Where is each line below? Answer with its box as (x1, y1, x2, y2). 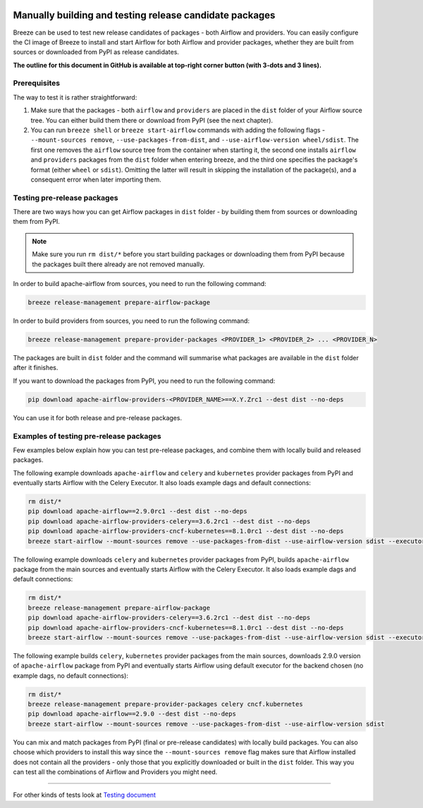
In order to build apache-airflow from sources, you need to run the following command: (13, 280, 267, 288)
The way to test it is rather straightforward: (13, 93, 137, 102)
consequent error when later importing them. (30, 175, 161, 184)
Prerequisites (13, 78, 60, 88)
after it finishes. (13, 364, 59, 372)
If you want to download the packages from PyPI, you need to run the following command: (13, 376, 276, 385)
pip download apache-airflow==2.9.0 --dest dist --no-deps (27, 710, 236, 718)
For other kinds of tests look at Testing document (13, 791, 157, 800)
